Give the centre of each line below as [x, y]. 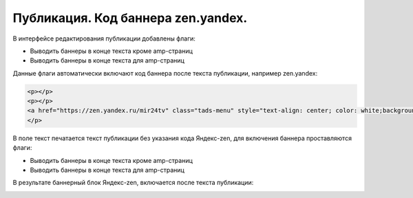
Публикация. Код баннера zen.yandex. [130, 18]
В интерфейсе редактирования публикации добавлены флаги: [104, 38]
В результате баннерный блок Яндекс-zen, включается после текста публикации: [133, 183]
